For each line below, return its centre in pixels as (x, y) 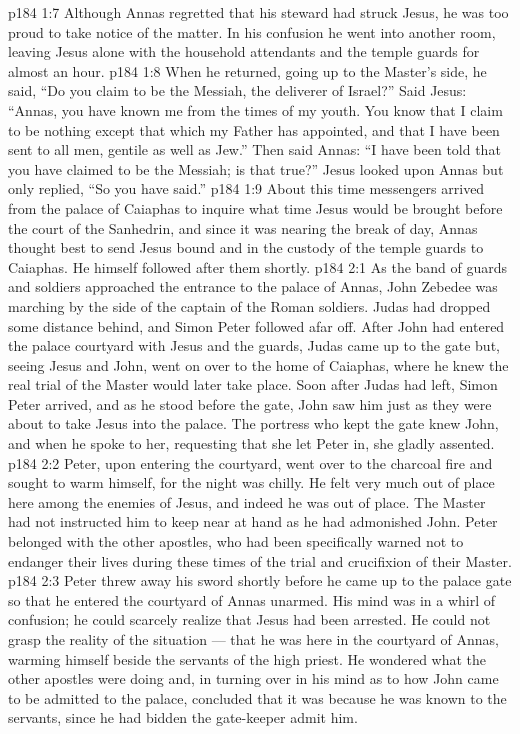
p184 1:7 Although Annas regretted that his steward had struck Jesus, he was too (258, 12)
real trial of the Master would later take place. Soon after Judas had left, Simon (253, 384)
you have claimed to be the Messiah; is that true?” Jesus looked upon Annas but (256, 168)
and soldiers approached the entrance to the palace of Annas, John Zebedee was (253, 286)
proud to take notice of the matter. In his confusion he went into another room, (252, 31)
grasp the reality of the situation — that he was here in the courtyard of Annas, (253, 639)
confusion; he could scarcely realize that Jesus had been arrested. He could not (249, 619)
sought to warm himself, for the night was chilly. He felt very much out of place (251, 482)
